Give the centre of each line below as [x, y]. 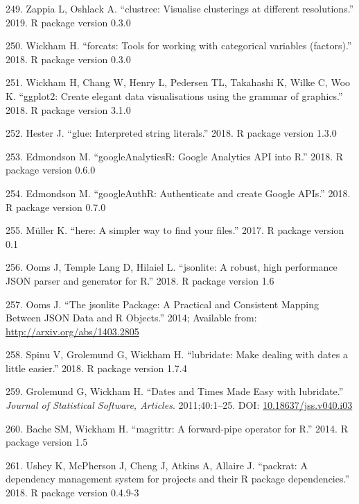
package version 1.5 [47, 442]
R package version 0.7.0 [56, 207]
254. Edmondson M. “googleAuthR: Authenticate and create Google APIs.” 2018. [178, 193]
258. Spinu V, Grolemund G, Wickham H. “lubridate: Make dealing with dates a [177, 354]
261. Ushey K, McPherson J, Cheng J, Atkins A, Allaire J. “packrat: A [157, 465]
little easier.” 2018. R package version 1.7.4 [96, 368]
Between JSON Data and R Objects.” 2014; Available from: [131, 318]
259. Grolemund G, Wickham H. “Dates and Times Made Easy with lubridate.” [175, 391]
